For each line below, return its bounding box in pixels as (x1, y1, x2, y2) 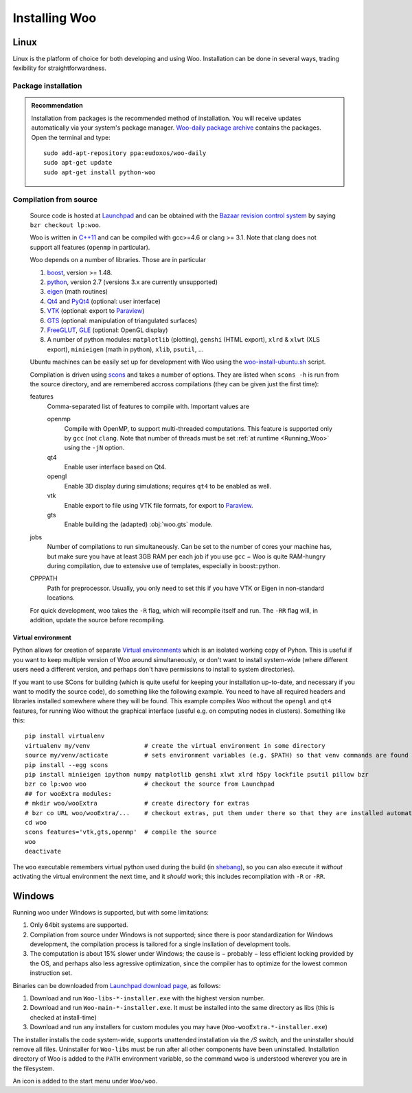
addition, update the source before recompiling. (30, 615, 165, 624)
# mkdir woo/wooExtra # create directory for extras (25, 799, 250, 808)
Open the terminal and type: (31, 133, 111, 141)
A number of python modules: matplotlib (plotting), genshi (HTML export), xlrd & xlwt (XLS (47, 336, 321, 344)
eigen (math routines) (47, 287, 108, 296)
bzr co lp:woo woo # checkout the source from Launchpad (25, 780, 275, 788)
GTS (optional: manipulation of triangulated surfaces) (47, 316, 198, 325)
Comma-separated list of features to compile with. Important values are (47, 402, 250, 410)
